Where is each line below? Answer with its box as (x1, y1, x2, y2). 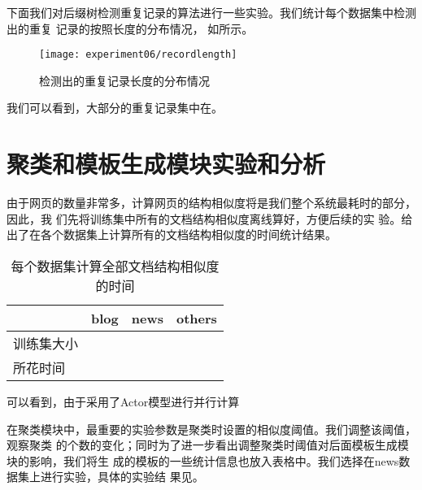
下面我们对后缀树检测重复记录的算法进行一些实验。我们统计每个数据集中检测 (7, 4, 416, 20)
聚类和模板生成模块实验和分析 (7, 147, 326, 180)
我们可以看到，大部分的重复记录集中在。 (7, 99, 223, 116)
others (176, 308, 217, 327)
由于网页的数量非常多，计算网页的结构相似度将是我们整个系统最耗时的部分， (7, 194, 416, 211)
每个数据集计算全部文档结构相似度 (11, 256, 220, 275)
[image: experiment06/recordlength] (39, 49, 237, 61)
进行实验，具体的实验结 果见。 (40, 468, 204, 485)
